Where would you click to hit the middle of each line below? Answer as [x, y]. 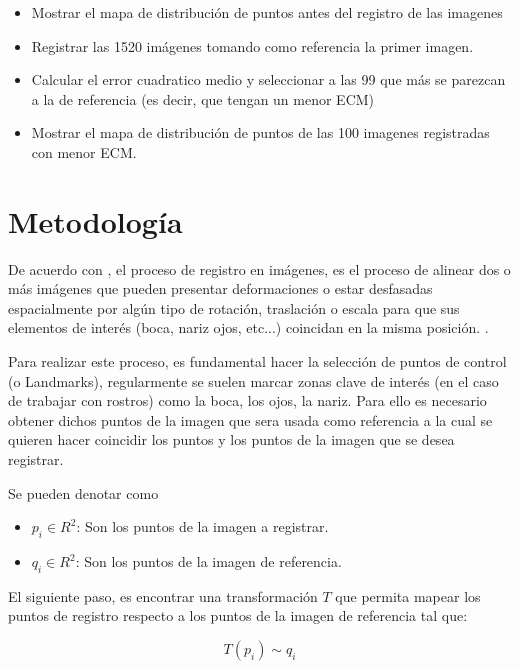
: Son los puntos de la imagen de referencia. [208, 561]
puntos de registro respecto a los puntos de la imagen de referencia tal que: [238, 615]
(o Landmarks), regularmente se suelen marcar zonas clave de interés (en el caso [253, 380]
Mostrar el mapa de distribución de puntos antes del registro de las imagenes [267, 12]
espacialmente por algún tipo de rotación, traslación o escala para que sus [234, 307]
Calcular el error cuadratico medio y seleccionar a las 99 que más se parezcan [268, 79]
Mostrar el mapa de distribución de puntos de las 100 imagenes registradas [260, 132]
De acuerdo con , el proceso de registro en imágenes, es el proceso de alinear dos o [259, 268]
